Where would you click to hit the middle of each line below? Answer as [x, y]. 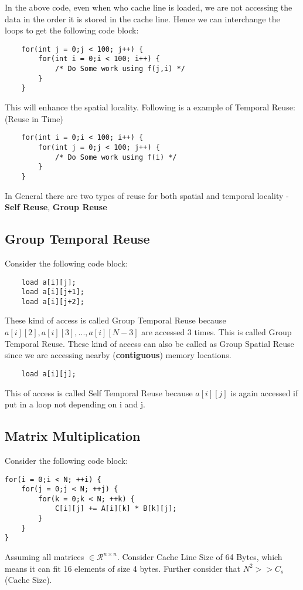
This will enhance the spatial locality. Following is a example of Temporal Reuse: [150, 107]
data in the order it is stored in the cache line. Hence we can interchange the [142, 18]
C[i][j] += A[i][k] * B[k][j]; [116, 509]
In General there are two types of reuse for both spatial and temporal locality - [147, 195]
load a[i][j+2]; [53, 301]
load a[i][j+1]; [53, 292]
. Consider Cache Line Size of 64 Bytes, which [200, 557]
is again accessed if [264, 392]
